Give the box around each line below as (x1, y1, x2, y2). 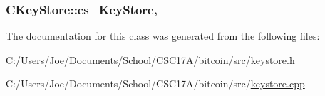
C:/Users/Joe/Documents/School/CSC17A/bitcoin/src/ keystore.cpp (6, 76, 305, 91)
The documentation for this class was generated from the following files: (6, 28, 320, 43)
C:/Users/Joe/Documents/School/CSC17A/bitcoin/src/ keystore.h (6, 52, 295, 67)
